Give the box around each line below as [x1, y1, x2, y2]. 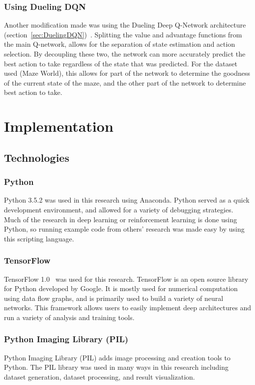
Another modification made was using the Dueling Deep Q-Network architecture [4, 20, 246, 30]
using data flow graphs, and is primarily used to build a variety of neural [4, 293, 224, 303]
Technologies [4, 149, 69, 165]
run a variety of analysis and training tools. [4, 312, 135, 322]
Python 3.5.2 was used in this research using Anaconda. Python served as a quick [4, 195, 250, 205]
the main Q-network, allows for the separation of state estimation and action [4, 39, 235, 49]
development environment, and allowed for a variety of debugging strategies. [4, 204, 233, 214]
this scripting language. [4, 233, 74, 243]
